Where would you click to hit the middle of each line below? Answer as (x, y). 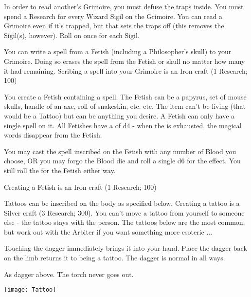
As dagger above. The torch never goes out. (69, 274)
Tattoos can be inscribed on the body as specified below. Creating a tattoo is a (122, 203)
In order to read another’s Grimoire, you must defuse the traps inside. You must (124, 6)
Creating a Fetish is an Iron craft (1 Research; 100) (80, 187)
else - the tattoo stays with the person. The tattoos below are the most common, (125, 222)
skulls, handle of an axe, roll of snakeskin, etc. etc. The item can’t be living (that (125, 106)
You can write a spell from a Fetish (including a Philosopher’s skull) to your (118, 51)
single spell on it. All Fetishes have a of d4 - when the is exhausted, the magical (123, 125)
